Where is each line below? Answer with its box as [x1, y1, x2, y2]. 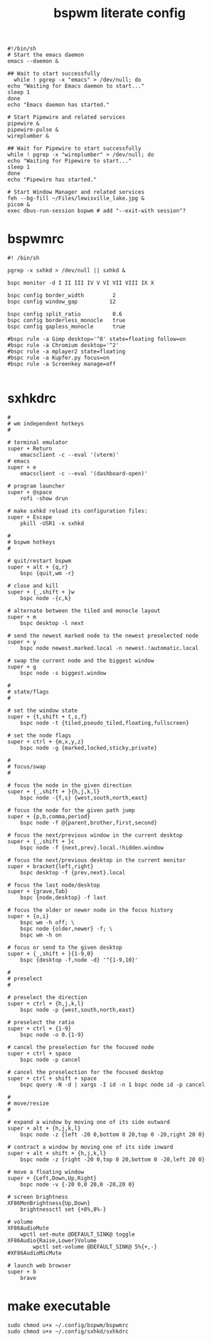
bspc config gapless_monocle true [7, 323, 126, 331]
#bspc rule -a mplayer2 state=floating [7, 348, 126, 356]
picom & [7, 201, 31, 208]
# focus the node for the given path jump [7, 807, 135, 814]
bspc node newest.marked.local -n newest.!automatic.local [20, 645, 199, 652]
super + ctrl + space [7, 1050, 72, 1058]
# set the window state [7, 707, 78, 714]
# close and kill [7, 582, 59, 589]
